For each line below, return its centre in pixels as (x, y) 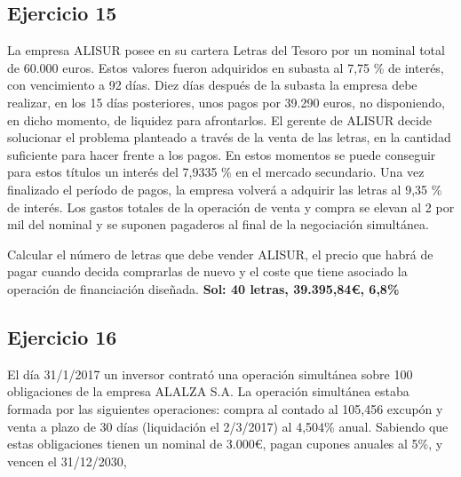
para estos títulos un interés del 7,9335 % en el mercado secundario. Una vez (216, 172)
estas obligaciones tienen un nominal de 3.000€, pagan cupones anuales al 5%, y (225, 444)
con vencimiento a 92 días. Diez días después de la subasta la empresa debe (212, 85)
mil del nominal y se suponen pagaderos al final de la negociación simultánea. (218, 224)
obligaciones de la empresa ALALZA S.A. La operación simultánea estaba (208, 391)
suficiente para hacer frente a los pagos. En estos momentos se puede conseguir (222, 154)
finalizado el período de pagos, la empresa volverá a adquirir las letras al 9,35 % (225, 189)
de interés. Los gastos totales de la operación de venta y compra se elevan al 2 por (231, 207)
